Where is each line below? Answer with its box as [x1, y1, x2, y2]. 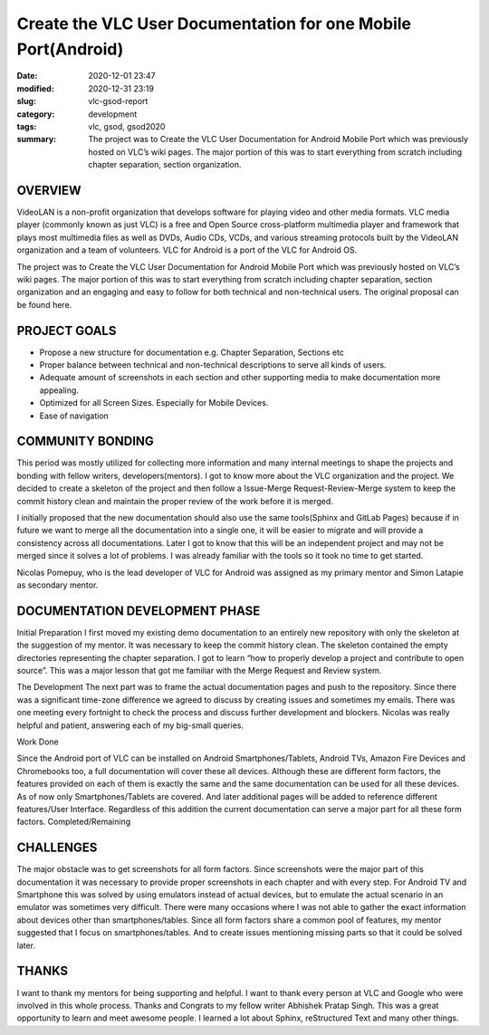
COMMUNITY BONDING [16, 434, 154, 449]
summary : [16, 134, 57, 145]
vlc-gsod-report [88, 96, 149, 107]
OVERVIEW [16, 182, 81, 198]
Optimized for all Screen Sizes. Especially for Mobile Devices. [39, 398, 269, 408]
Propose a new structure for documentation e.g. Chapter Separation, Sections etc [39, 347, 344, 358]
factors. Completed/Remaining [16, 816, 131, 828]
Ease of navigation [39, 410, 109, 421]
